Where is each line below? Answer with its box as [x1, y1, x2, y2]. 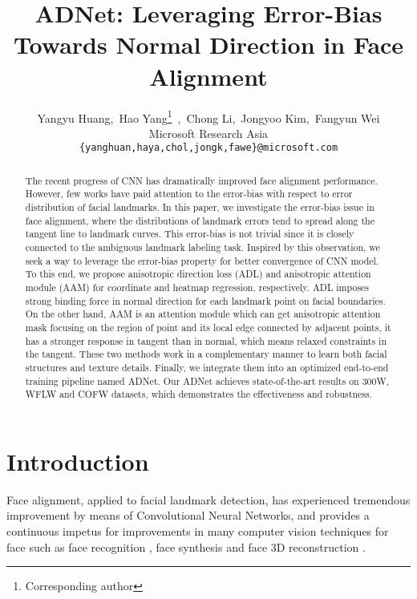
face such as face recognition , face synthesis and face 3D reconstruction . [6, 538, 366, 555]
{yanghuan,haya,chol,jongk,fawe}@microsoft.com [79, 142, 338, 154]
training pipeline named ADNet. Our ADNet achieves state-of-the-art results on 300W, [25, 374, 390, 387]
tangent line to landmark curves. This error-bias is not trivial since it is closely [25, 227, 354, 241]
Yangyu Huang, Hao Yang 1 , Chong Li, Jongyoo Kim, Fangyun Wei [37, 107, 380, 126]
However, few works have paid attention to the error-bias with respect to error [25, 187, 353, 200]
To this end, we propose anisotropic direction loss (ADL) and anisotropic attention [25, 267, 371, 281]
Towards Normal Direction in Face [13, 28, 404, 61]
